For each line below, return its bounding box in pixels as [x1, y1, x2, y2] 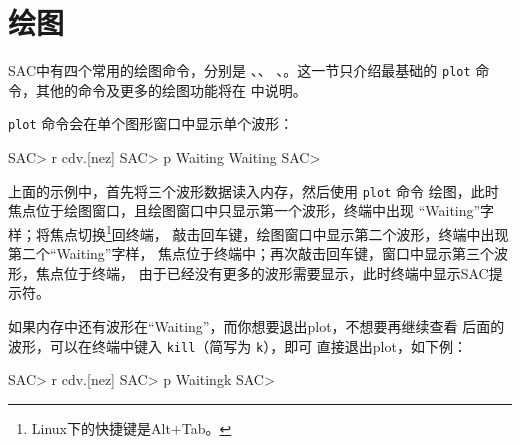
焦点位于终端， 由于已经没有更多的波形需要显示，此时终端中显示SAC [35, 262, 489, 283]
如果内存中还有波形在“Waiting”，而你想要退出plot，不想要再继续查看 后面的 [8, 315, 505, 336]
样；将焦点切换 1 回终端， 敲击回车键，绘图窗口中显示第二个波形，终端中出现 [8, 220, 509, 244]
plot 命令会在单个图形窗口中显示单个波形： [8, 113, 294, 134]
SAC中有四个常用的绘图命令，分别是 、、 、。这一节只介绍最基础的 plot [8, 60, 471, 81]
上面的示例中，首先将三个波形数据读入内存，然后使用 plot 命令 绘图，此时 [8, 180, 499, 201]
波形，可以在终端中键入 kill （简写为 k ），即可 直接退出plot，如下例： [8, 335, 467, 356]
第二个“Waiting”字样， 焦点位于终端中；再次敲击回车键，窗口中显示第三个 [8, 243, 495, 264]
